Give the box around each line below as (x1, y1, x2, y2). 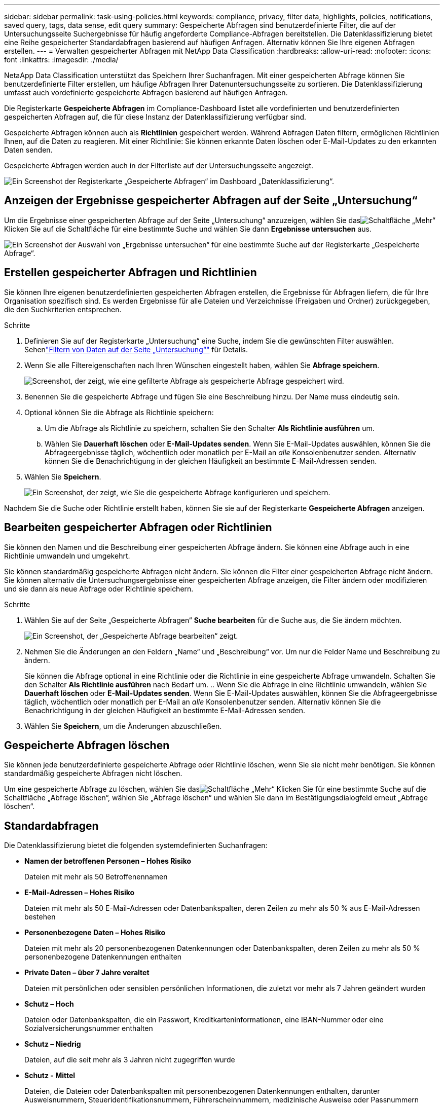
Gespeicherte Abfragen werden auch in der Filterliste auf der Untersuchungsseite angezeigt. (4, 161, 314, 170)
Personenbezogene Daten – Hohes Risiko (24, 928, 166, 937)
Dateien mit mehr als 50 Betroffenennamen (24, 872, 168, 881)
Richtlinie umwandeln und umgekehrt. (4, 551, 130, 560)
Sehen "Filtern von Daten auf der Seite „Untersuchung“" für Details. (24, 345, 248, 354)
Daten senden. (4, 145, 53, 154)
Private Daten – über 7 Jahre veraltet (24, 968, 150, 977)
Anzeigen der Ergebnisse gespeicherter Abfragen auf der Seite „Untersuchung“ (4, 194, 418, 207)
